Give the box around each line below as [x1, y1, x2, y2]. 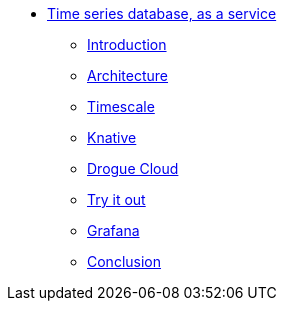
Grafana [87, 222, 140, 239]
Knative [87, 129, 137, 146]
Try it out [87, 191, 146, 208]
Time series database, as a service [47, 5, 277, 22]
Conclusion [87, 253, 162, 270]
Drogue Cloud [87, 160, 179, 177]
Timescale [87, 98, 155, 115]
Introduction [87, 36, 167, 53]
